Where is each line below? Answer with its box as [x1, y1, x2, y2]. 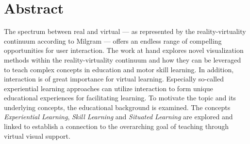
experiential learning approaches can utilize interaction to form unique [4, 83, 213, 93]
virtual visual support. [4, 130, 70, 141]
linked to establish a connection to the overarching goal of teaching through [4, 121, 229, 131]
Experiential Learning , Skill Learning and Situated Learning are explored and [4, 112, 233, 122]
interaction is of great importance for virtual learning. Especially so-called [4, 74, 224, 84]
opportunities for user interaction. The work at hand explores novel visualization [4, 45, 244, 55]
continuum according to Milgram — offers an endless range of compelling [4, 35, 222, 46]
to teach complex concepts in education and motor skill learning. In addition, [4, 64, 234, 74]
